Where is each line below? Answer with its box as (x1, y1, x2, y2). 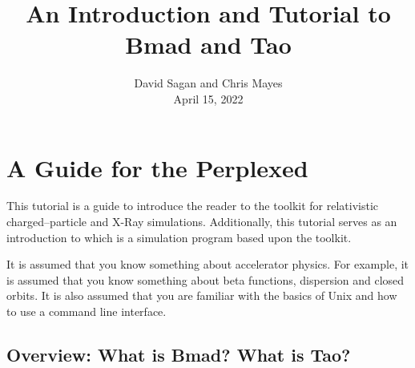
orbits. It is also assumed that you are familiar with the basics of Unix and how (6, 287, 397, 304)
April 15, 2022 (173, 90, 244, 107)
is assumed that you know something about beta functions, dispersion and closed (6, 271, 405, 288)
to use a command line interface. (6, 303, 167, 319)
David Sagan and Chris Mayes (134, 75, 283, 91)
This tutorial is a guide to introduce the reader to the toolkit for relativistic (6, 197, 379, 214)
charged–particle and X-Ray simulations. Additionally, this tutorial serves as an (6, 213, 397, 230)
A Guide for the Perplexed (6, 151, 308, 184)
